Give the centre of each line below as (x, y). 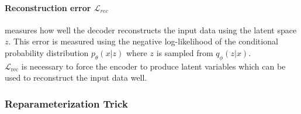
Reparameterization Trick (66, 103)
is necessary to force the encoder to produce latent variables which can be (153, 66)
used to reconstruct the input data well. (76, 77)
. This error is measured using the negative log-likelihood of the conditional (143, 41)
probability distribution (47, 52)
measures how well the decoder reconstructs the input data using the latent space (151, 30)
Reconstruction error (48, 7)
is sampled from (185, 52)
